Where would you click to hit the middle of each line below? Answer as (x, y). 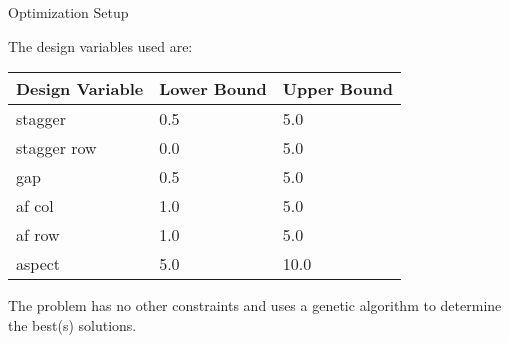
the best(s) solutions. (72, 324)
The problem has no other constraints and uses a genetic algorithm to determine (255, 305)
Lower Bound (213, 89)
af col (35, 206)
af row (38, 235)
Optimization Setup (68, 12)
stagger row (56, 148)
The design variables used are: (100, 45)
